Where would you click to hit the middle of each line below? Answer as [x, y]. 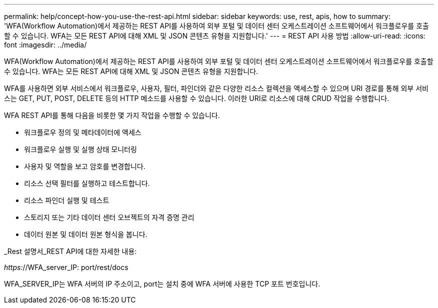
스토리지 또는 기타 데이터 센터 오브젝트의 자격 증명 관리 [109, 217]
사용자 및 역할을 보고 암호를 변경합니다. [85, 166]
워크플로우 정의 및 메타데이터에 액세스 [83, 132]
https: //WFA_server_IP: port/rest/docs [66, 267]
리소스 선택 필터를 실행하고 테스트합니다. [87, 183]
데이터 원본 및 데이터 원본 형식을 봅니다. [86, 234]
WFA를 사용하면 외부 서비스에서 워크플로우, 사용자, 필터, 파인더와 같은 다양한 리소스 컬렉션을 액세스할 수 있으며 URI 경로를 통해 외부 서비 [216, 88]
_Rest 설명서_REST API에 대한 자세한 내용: [70, 251]
